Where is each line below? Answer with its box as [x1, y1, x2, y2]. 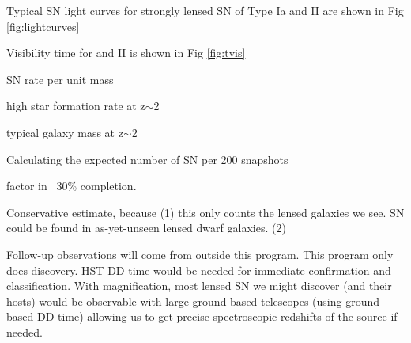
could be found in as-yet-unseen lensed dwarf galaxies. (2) [6, 219, 286, 236]
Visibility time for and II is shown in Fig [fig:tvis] [6, 44, 246, 61]
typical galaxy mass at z [6, 124, 123, 140]
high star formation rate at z [6, 97, 145, 114]
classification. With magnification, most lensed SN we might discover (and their [6, 277, 392, 294]
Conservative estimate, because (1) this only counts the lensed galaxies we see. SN [6, 204, 405, 220]
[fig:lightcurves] [6, 17, 80, 34]
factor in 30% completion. [6, 177, 137, 194]
